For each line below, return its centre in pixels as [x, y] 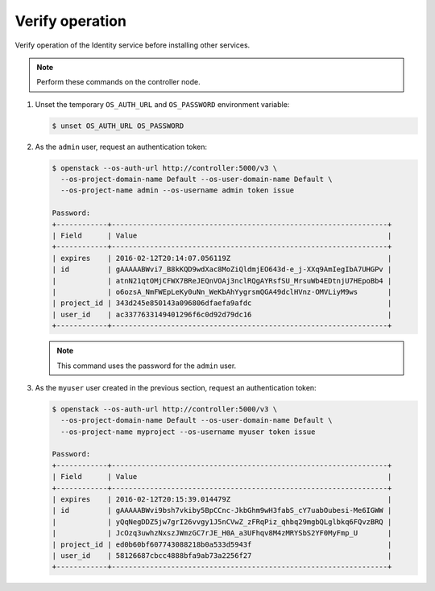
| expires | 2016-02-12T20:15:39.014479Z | [222, 500]
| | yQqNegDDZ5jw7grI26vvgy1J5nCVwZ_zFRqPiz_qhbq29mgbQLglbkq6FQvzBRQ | [222, 522]
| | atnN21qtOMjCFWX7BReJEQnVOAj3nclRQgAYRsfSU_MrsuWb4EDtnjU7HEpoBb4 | [222, 281]
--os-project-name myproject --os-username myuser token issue [188, 432]
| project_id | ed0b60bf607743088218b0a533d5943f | [222, 544]
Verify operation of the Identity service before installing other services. [133, 45]
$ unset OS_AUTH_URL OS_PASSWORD [118, 126]
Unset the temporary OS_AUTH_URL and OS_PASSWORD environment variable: [162, 104]
